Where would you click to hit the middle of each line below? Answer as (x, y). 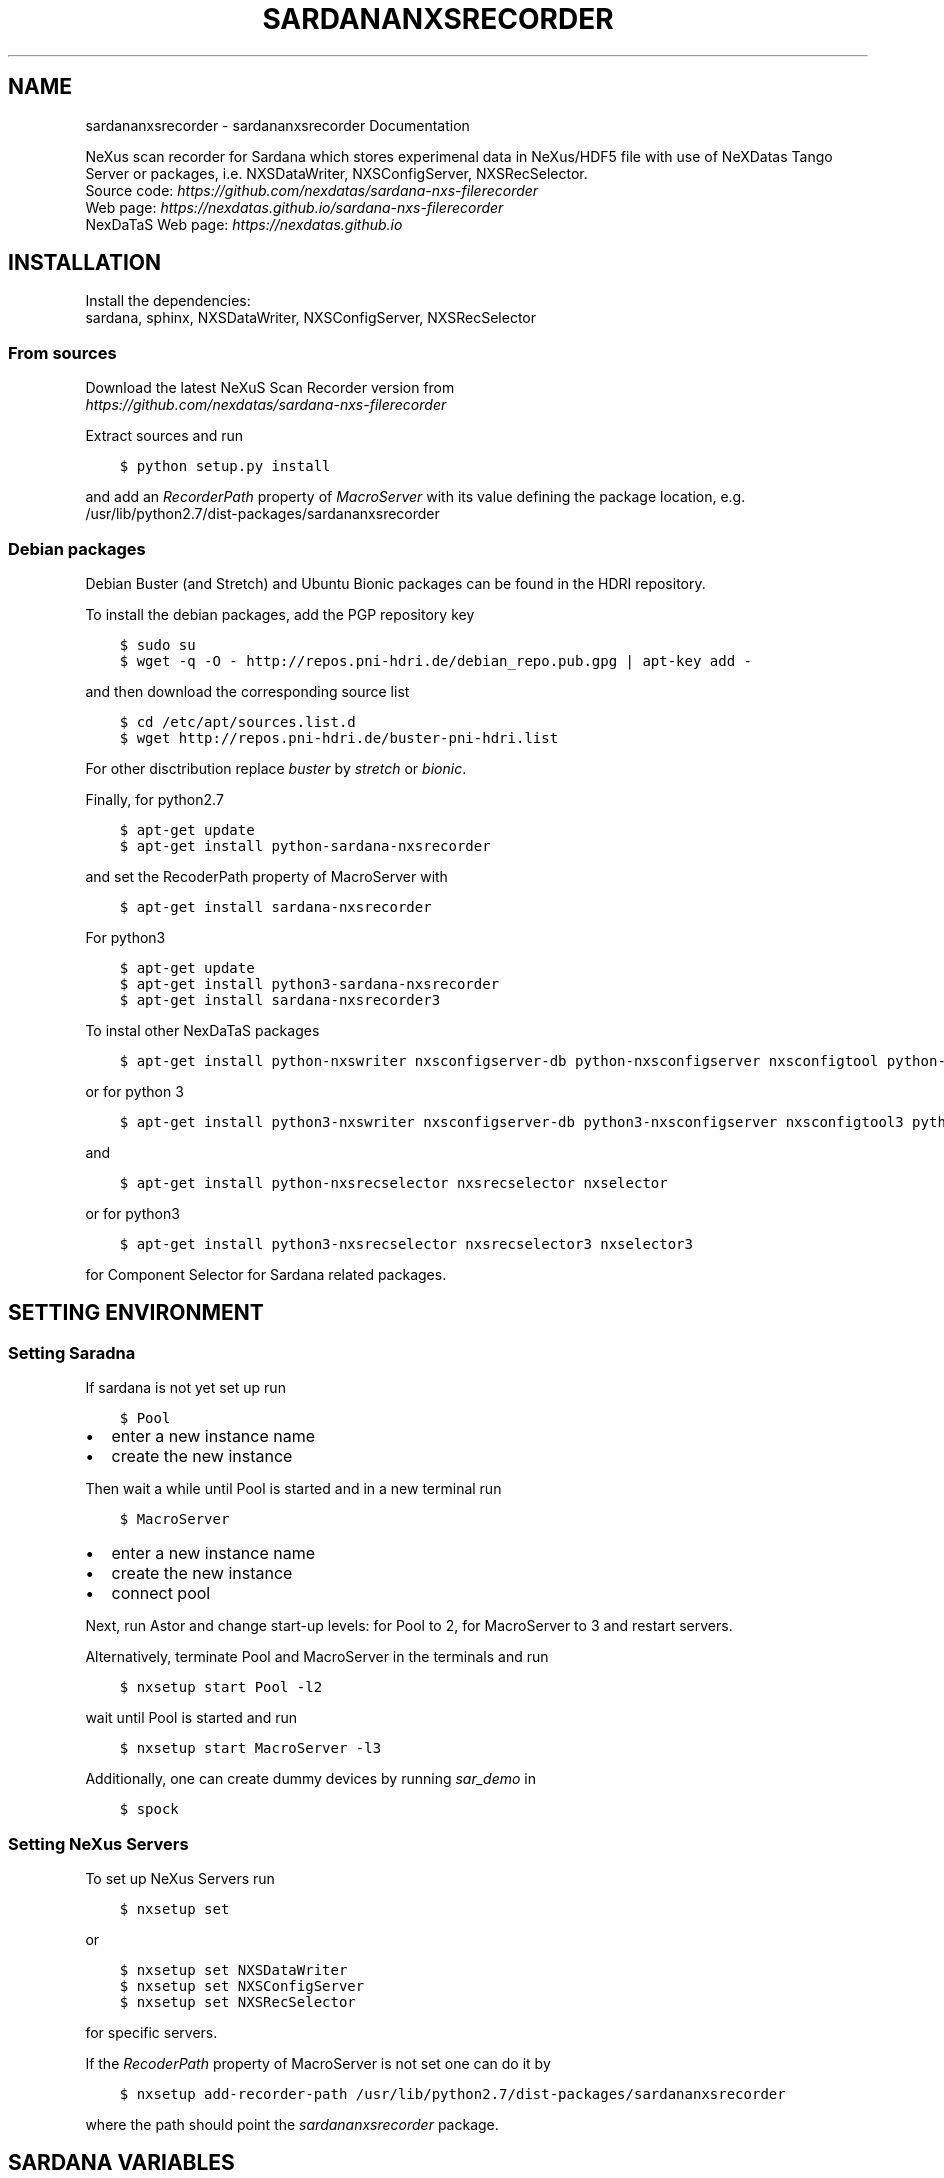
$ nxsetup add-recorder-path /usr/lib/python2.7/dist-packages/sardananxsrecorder (452, 2093)
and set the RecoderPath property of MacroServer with (266, 876)
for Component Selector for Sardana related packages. (266, 1274)
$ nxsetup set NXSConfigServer (242, 1985)
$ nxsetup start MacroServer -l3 (250, 1748)
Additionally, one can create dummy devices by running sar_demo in (310, 1779)
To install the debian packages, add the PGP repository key (280, 614)
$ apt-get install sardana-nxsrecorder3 (280, 999)
